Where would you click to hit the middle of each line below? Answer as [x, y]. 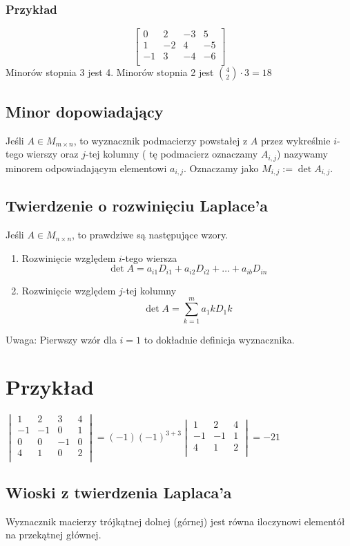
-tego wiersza [149, 257]
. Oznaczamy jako [221, 168]
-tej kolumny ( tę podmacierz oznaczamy [172, 154]
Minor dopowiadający [85, 111]
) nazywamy [302, 154]
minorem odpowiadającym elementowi [86, 168]
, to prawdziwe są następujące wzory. [150, 235]
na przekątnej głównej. [54, 535]
